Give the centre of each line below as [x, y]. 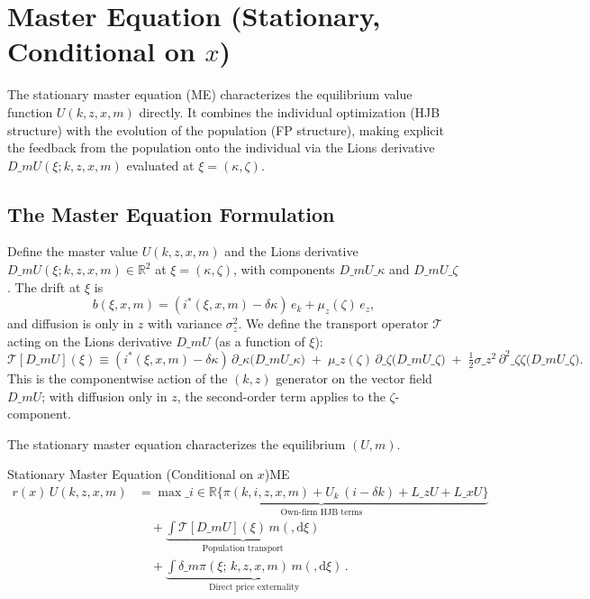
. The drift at [44, 286]
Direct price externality [254, 587]
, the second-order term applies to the [281, 396]
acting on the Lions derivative [90, 341]
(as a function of [260, 341]
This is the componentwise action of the [118, 378]
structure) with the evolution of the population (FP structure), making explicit [226, 129]
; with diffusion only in [104, 396]
